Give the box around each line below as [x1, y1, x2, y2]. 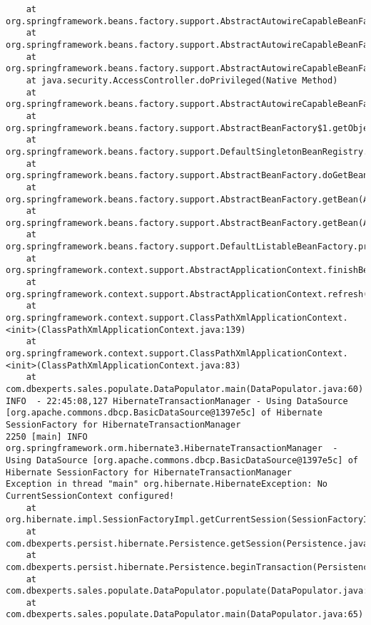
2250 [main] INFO [6, 431, 88, 442]
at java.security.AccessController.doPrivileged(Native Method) [26, 75, 338, 86]
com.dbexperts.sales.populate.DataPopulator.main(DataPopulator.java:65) [6, 609, 364, 620]
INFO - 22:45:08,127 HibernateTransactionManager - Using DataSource [6, 396, 348, 406]
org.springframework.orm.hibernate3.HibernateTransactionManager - [6, 443, 338, 454]
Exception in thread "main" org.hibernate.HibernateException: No [6, 479, 328, 490]
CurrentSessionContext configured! [6, 490, 175, 501]
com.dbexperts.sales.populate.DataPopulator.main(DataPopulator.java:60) [6, 384, 364, 394]
